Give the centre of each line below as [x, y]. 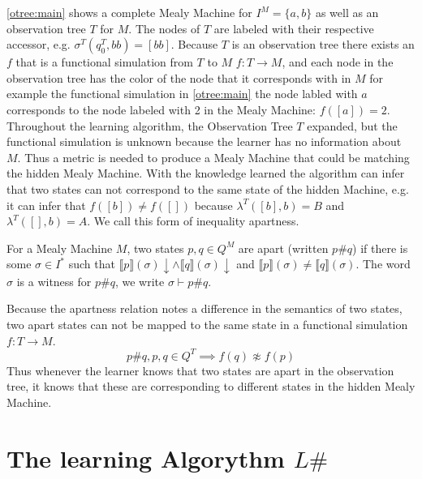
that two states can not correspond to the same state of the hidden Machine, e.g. [208, 188]
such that [92, 264]
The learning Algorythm [146, 458]
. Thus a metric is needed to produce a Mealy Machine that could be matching [213, 157]
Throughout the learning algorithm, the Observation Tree [150, 125]
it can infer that [46, 205]
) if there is [380, 248]
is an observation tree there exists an [323, 44]
